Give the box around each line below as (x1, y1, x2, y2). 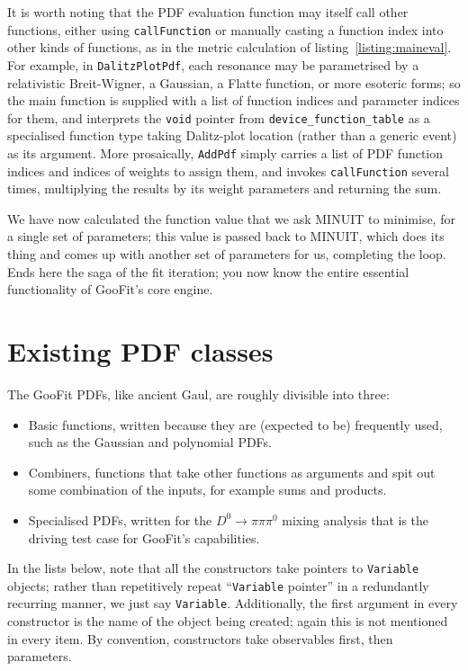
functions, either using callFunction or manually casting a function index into (7, 20, 444, 39)
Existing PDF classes (7, 333, 274, 369)
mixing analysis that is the (282, 510, 429, 529)
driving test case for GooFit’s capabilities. (28, 528, 260, 547)
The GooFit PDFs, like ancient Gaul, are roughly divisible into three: (7, 384, 390, 403)
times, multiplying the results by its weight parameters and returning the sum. (7, 179, 442, 198)
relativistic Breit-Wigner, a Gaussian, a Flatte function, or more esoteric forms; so (7, 73, 461, 92)
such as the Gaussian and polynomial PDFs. (28, 433, 272, 452)
